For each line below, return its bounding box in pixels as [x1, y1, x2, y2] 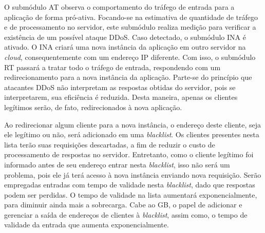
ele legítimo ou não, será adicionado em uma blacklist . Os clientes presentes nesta [4, 129, 259, 140]
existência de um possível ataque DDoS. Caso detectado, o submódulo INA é [4, 31, 246, 42]
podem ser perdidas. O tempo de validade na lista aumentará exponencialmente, [4, 189, 257, 200]
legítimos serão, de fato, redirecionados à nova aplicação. [4, 101, 182, 112]
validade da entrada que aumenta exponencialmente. [4, 219, 169, 230]
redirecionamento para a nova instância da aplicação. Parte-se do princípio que [4, 72, 252, 82]
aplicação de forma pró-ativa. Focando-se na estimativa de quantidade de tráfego [4, 11, 258, 22]
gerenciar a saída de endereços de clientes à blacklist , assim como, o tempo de [4, 209, 248, 220]
